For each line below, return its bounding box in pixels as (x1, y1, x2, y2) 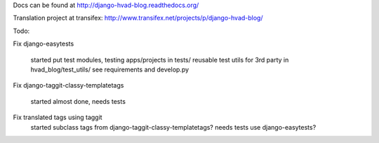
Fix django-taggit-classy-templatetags (13, 81, 124, 90)
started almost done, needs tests (30, 97, 126, 105)
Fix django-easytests (13, 39, 74, 48)
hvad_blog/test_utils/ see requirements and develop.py (30, 65, 189, 74)
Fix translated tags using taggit (13, 113, 102, 122)
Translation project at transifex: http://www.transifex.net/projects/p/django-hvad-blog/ (13, 14, 263, 22)
